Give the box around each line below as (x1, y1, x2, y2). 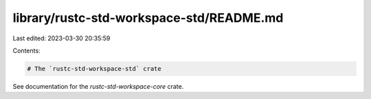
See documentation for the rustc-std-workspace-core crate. (12, 82, 184, 90)
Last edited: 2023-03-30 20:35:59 (12, 34, 111, 42)
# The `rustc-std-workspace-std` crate (27, 65, 161, 72)
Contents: (12, 46, 41, 55)
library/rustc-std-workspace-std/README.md (12, 10, 284, 25)
